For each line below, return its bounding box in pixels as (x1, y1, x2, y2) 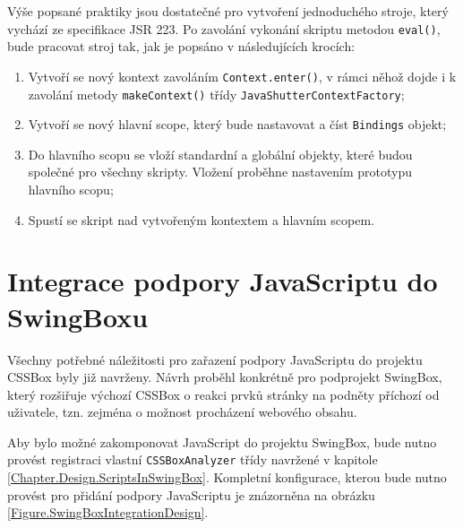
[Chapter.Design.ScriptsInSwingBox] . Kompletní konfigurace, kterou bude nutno (7, 468, 447, 487)
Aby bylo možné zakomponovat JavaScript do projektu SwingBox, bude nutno (7, 432, 437, 451)
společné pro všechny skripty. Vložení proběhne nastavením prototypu (28, 162, 413, 181)
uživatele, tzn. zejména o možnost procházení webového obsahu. (7, 402, 357, 421)
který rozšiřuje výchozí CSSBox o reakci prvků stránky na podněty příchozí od (7, 385, 440, 403)
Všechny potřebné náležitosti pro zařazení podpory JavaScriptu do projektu (7, 350, 423, 368)
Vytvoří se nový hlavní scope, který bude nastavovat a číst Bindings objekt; (28, 115, 447, 134)
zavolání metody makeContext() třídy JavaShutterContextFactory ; (28, 84, 405, 103)
